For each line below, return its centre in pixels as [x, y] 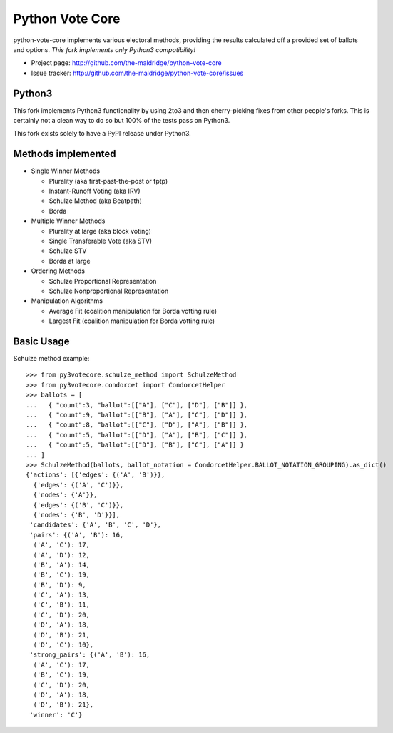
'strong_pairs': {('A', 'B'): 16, [90, 655]
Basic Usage [41, 341]
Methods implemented [65, 154]
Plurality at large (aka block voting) [100, 231]
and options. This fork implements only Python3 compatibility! [104, 49]
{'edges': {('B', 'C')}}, [78, 505]
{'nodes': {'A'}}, [65, 495]
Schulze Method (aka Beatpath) [96, 201]
